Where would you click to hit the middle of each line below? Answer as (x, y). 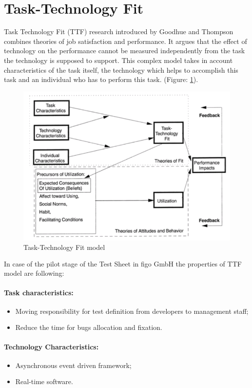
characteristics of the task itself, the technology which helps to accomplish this (121, 70)
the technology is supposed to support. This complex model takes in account (118, 60)
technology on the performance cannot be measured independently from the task (125, 51)
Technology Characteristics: (51, 346)
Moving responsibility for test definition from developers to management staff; (132, 311)
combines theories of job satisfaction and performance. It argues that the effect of (126, 41)
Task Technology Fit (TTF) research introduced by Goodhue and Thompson (119, 31)
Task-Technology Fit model (64, 247)
